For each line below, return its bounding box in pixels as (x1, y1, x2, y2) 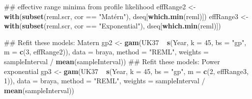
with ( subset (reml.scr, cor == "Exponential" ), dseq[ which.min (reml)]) (4, 21, 221, 31)
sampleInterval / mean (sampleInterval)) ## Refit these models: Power (4, 56, 220, 66)
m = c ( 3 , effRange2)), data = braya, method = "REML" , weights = (4, 47, 209, 57)
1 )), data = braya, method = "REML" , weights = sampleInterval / (4, 75, 205, 86)
